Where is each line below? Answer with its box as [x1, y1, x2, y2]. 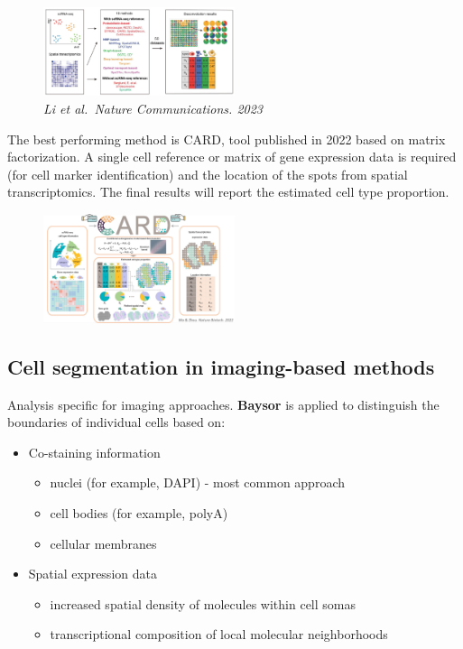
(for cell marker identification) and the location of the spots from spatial [7, 164, 408, 183]
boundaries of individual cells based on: [7, 413, 226, 431]
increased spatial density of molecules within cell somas [50, 594, 357, 613]
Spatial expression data [28, 564, 157, 583]
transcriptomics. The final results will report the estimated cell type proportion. [7, 182, 449, 201]
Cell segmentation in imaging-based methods [7, 352, 435, 380]
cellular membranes [50, 533, 157, 552]
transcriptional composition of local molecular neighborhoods [50, 625, 388, 644]
